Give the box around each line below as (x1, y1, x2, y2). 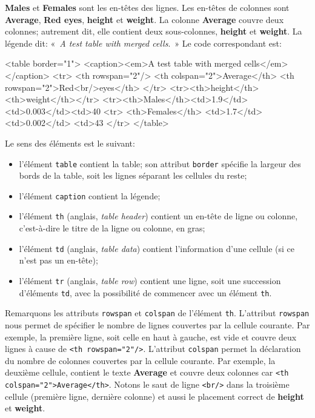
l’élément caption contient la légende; (19, 189, 161, 202)
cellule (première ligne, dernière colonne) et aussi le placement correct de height (5, 390, 304, 402)
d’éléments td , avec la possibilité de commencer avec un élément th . (19, 286, 272, 299)
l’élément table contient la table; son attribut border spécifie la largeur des (19, 157, 301, 170)
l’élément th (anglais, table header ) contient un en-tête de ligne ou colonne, (19, 210, 298, 222)
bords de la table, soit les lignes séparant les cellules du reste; (19, 169, 247, 182)
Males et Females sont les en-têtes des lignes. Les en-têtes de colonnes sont (5, 1, 290, 13)
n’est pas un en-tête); (19, 254, 98, 267)
